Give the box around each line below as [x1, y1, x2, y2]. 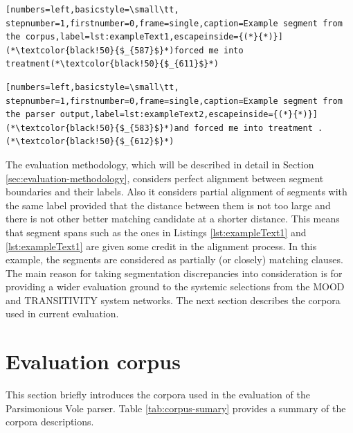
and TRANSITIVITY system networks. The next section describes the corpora [6, 292, 341, 307]
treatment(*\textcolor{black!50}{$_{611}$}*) [6, 59, 219, 69]
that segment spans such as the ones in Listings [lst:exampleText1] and [6, 224, 307, 239]
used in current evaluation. [6, 306, 119, 321]
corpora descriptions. [6, 414, 94, 429]
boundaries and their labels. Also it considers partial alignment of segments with [6, 184, 347, 199]
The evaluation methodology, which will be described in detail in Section [6, 157, 314, 171]
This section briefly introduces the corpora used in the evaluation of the [6, 387, 310, 402]
